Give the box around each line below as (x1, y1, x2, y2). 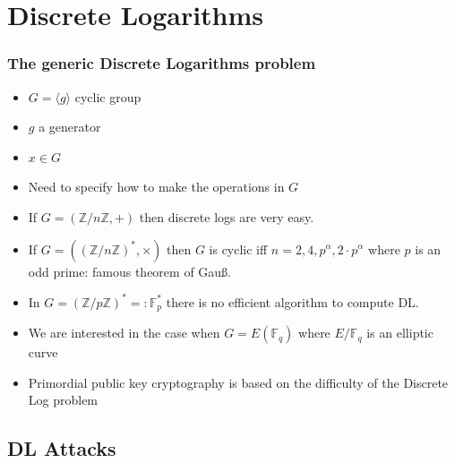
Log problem (28, 390, 99, 409)
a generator (39, 117, 101, 136)
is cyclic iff (209, 239, 268, 258)
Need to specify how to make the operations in (28, 177, 285, 196)
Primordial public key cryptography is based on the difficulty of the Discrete (28, 373, 449, 391)
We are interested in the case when (28, 323, 220, 342)
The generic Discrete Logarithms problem (7, 52, 316, 74)
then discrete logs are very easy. (139, 207, 314, 226)
